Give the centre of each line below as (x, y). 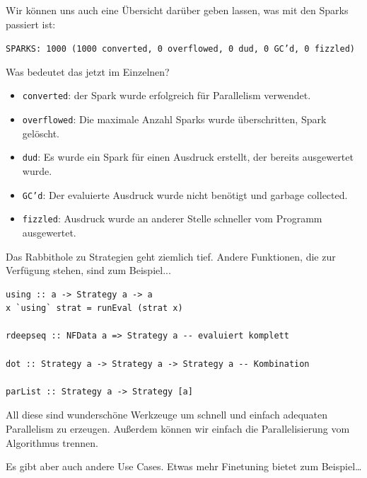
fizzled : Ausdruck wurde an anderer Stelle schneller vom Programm (172, 218)
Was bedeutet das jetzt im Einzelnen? (88, 71)
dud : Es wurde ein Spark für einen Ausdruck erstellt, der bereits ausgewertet (188, 157)
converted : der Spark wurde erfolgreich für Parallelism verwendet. (167, 95)
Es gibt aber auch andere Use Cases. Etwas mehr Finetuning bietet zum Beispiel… (184, 466)
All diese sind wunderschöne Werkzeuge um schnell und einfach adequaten (167, 415)
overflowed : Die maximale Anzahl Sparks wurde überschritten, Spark (174, 119)
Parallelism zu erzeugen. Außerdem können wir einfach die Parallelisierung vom (178, 429)
